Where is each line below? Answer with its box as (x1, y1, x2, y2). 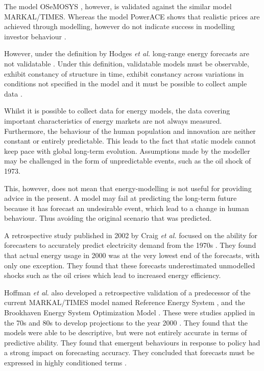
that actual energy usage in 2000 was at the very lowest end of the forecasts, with (4, 250, 260, 261)
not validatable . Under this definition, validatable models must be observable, (4, 58, 249, 68)
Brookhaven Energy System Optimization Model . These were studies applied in (4, 307, 255, 318)
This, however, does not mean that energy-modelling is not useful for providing (4, 182, 252, 193)
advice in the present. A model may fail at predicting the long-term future (4, 193, 237, 203)
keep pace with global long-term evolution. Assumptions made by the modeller (4, 145, 250, 156)
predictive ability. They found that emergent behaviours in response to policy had (4, 337, 260, 347)
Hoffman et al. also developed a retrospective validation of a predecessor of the (4, 287, 251, 297)
